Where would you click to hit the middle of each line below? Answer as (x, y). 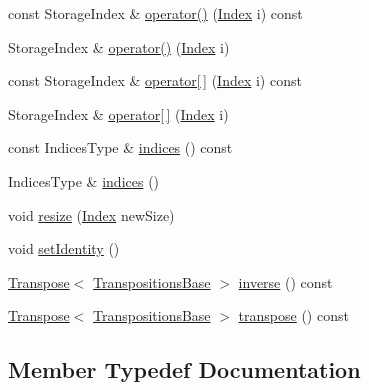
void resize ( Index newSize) (91, 214)
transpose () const (293, 315)
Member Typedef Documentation (184, 369)
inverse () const (285, 281)
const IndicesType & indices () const (120, 147)
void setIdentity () (64, 248)
